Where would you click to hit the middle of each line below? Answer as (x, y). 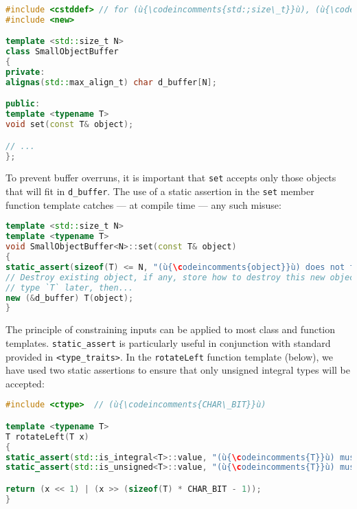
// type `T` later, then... (70, 287)
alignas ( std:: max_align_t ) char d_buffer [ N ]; (111, 82)
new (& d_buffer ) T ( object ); (70, 298)
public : (23, 104)
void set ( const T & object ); (70, 125)
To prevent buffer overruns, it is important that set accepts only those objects (171, 178)
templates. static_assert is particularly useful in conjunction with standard (168, 342)
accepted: (25, 383)
